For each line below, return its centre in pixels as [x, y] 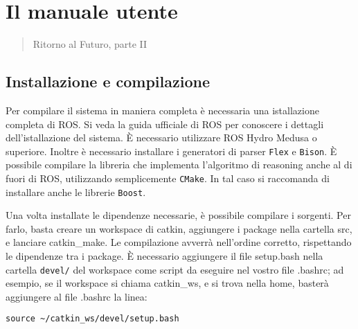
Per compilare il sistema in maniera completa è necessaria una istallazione [162, 110]
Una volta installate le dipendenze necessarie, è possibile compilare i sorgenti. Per [178, 215]
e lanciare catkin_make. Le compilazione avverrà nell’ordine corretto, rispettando [179, 242]
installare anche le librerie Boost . [76, 192]
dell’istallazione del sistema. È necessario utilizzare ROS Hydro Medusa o [161, 137]
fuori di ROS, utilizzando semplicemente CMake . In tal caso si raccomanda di [168, 178]
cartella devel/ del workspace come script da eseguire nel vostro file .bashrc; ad [175, 269]
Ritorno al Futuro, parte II [90, 44]
